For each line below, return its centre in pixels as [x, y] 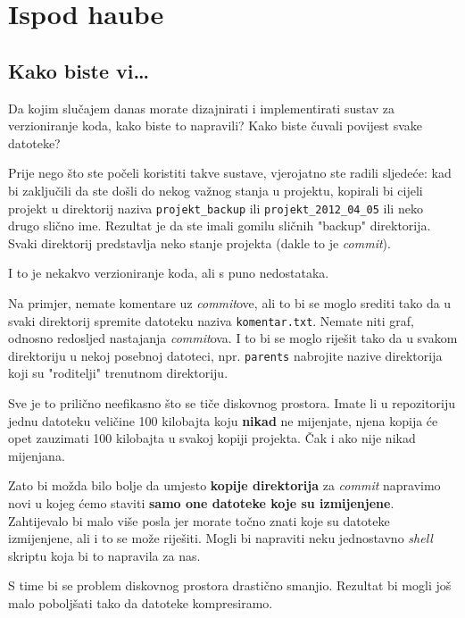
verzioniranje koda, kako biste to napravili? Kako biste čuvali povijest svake [215, 125]
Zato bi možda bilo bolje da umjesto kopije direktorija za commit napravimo [224, 485]
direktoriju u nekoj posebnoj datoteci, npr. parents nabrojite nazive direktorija [225, 355]
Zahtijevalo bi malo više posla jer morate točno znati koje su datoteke [199, 520]
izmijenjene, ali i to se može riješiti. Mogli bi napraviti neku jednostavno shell [220, 538]
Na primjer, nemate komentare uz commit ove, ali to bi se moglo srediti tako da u [230, 302]
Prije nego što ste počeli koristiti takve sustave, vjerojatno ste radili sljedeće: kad [230, 173]
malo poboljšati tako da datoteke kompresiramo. [141, 603]
